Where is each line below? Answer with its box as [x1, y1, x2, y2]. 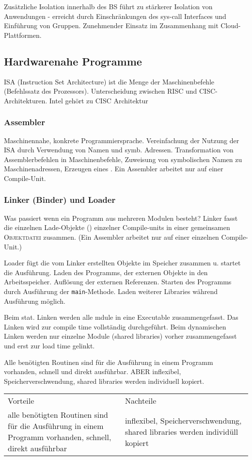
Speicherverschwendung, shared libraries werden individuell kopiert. [4, 376, 205, 386]
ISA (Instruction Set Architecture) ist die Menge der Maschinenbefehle [4, 76, 214, 86]
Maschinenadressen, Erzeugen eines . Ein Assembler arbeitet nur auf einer [4, 164, 223, 174]
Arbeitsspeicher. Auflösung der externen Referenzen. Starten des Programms [4, 277, 232, 287]
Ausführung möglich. [4, 296, 65, 306]
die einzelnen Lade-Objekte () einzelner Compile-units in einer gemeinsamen [4, 222, 230, 232]
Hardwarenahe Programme [4, 53, 142, 68]
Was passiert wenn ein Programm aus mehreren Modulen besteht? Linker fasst [4, 213, 238, 223]
